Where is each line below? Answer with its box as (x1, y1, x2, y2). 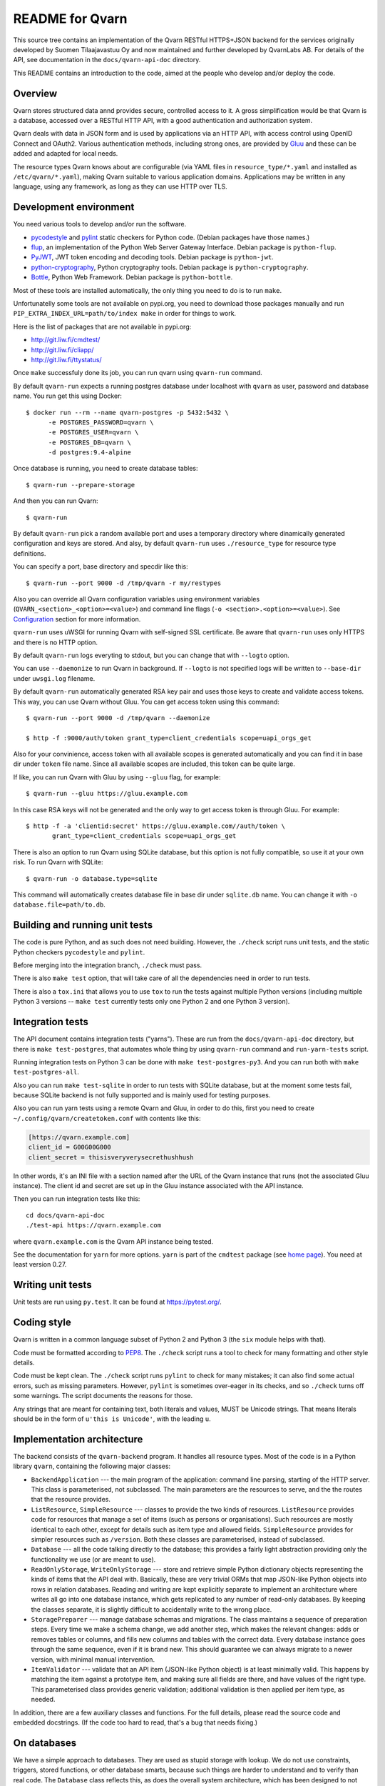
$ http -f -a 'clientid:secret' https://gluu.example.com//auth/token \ (26, 822, 285, 830)
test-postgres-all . (13, 1068, 80, 1077)
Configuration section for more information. (13, 614, 141, 623)
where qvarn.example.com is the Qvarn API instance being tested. (13, 1237, 214, 1246)
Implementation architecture (13, 1433, 143, 1445)
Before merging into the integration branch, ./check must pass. (13, 961, 202, 969)
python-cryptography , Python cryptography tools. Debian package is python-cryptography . (31, 263, 309, 271)
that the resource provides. (31, 1495, 111, 1504)
